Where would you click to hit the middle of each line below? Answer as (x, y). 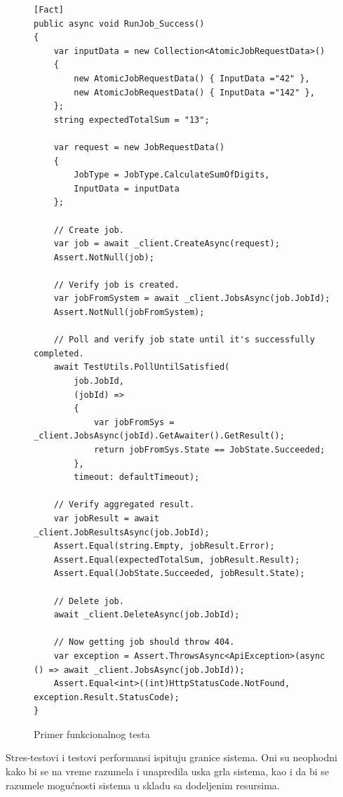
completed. (59, 353)
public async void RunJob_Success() (119, 24)
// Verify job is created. (116, 284)
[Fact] (49, 10)
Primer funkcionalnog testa (92, 734)
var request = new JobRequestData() (139, 147)
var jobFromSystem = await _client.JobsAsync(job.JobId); (192, 299)
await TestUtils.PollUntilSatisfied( (142, 367)
